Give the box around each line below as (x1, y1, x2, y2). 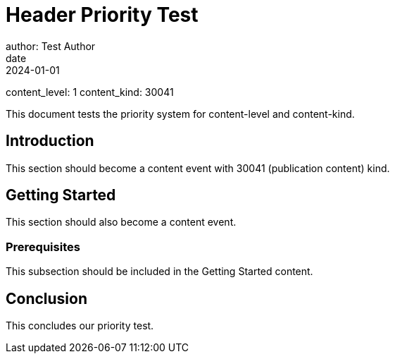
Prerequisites (6, 239, 80, 254)
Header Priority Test (6, 3, 199, 27)
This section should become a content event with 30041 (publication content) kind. (6, 162, 390, 174)
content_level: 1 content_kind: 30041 (6, 85, 174, 98)
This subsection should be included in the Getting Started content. (6, 265, 313, 278)
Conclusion (6, 289, 88, 308)
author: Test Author (6, 39, 96, 52)
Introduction (6, 132, 94, 150)
